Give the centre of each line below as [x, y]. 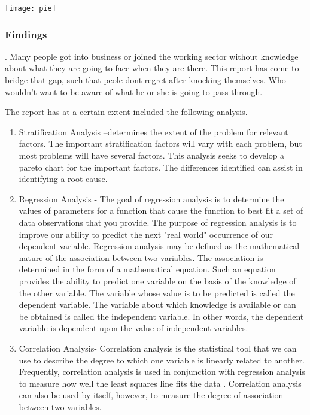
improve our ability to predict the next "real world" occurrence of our [146, 234]
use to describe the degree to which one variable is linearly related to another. [162, 360]
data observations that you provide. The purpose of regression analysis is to [158, 222]
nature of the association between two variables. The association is [141, 257]
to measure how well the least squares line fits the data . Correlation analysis [160, 383]
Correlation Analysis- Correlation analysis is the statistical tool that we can [158, 348]
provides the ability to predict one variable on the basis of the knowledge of [157, 281]
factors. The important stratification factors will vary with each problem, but [160, 143]
